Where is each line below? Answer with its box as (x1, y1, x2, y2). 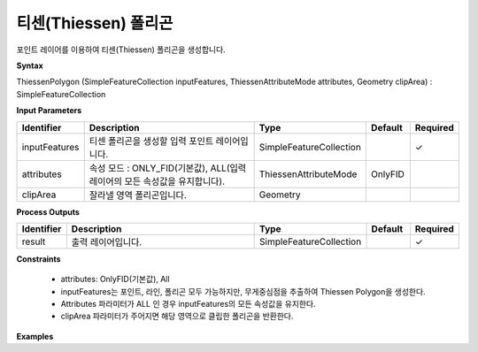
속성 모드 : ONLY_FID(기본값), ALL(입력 (89, 162, 247, 174)
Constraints (16, 253, 61, 264)
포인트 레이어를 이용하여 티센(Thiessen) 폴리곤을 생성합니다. (16, 44, 226, 55)
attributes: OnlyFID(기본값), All (60, 274, 170, 285)
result (21, 235, 46, 248)
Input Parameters (16, 105, 82, 116)
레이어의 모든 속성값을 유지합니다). (89, 175, 226, 187)
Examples (16, 331, 54, 341)
